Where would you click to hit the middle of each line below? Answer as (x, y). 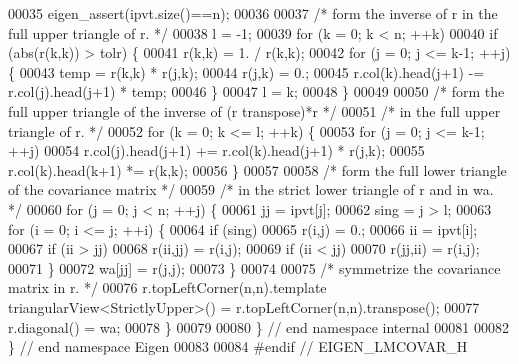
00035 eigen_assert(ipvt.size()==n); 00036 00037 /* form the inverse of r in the (253, 13)
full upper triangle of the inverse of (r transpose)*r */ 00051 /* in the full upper (254, 110)
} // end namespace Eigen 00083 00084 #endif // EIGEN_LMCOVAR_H (238, 346)
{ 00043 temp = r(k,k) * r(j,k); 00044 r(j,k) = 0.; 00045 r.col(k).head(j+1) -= (246, 71)
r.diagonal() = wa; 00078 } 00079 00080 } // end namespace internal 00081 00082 (259, 326)
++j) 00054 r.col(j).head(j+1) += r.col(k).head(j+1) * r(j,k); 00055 (216, 150)
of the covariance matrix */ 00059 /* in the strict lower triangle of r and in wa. (251, 189)
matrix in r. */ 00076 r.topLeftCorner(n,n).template (167, 287)
